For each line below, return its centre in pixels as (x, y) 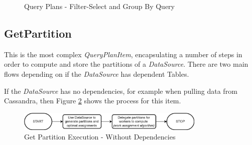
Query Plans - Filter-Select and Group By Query (99, 6)
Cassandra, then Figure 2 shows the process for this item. (93, 101)
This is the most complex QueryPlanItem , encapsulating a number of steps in (123, 54)
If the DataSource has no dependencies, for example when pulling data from (121, 91)
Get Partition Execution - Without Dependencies (100, 137)
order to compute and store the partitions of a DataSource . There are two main (126, 64)
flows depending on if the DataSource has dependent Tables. (97, 74)
